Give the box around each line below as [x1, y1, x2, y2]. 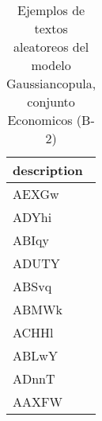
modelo [31, 56, 71, 74]
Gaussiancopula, [6, 74, 96, 92]
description [13, 161, 83, 179]
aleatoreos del [13, 37, 89, 56]
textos [34, 19, 68, 37]
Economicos [7, 111, 73, 129]
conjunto [27, 92, 75, 111]
